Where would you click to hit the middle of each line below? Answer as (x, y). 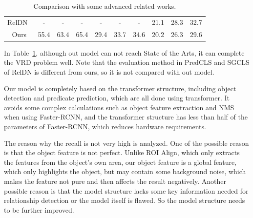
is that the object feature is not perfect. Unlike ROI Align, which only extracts (122, 152)
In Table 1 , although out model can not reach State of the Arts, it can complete (124, 52)
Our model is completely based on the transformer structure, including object (120, 88)
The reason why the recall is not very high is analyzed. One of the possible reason (126, 143)
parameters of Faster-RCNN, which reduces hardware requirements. (105, 126)
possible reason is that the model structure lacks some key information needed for (126, 190)
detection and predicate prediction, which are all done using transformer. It (117, 98)
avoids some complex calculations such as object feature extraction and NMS (119, 107)
